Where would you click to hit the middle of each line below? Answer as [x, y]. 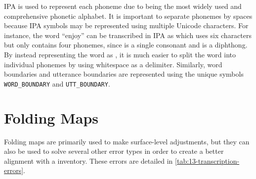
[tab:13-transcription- [207, 160]
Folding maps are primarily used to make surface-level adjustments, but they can [127, 141]
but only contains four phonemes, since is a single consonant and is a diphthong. [126, 45]
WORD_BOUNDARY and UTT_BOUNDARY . [57, 83]
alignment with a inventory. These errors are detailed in [88, 160]
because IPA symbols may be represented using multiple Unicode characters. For [126, 25]
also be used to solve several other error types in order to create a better [114, 151]
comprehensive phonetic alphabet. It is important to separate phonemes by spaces [128, 16]
